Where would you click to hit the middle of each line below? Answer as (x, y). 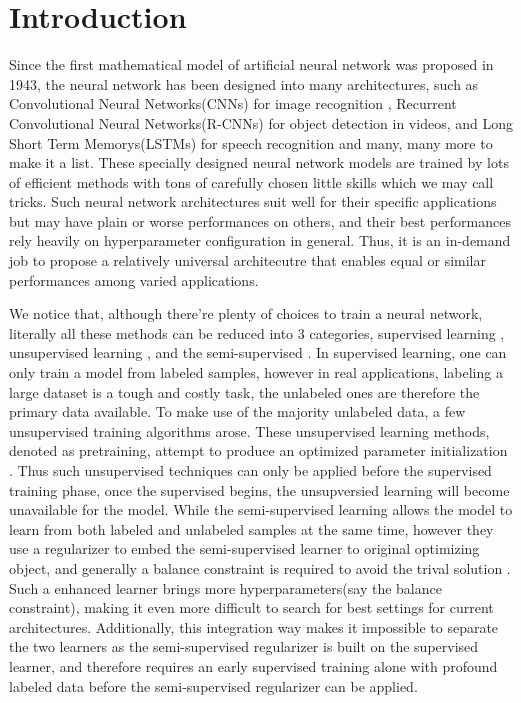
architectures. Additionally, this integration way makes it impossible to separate (254, 626)
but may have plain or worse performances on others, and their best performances (260, 220)
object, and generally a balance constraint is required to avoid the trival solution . (260, 567)
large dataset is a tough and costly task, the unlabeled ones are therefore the (244, 391)
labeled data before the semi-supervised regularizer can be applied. (213, 685)
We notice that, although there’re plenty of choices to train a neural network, (246, 313)
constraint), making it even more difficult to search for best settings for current (251, 607)
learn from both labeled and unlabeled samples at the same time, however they (251, 528)
